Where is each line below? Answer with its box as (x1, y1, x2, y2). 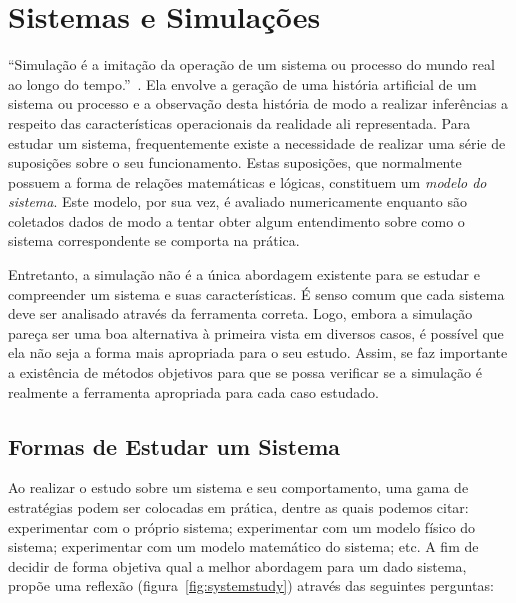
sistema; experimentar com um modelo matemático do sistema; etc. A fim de (8, 536, 479, 557)
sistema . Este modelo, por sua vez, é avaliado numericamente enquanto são (8, 191, 467, 212)
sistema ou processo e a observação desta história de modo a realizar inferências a (8, 93, 509, 114)
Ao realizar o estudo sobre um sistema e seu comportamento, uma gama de (8, 477, 469, 498)
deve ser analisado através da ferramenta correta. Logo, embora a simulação (8, 303, 473, 324)
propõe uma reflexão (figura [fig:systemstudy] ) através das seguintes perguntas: (8, 575, 494, 596)
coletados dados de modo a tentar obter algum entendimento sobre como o (8, 210, 465, 231)
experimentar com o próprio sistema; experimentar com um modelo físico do (8, 516, 476, 537)
